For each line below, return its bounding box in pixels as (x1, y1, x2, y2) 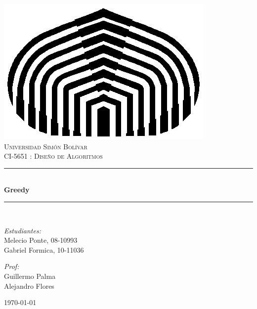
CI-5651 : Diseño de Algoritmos (4, 151, 103, 161)
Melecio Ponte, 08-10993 (4, 235, 78, 245)
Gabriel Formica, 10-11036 (4, 244, 84, 255)
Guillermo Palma (4, 270, 56, 281)
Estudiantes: (4, 225, 41, 235)
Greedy (4, 184, 30, 195)
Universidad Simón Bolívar (4, 141, 87, 151)
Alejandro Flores (4, 280, 54, 291)
